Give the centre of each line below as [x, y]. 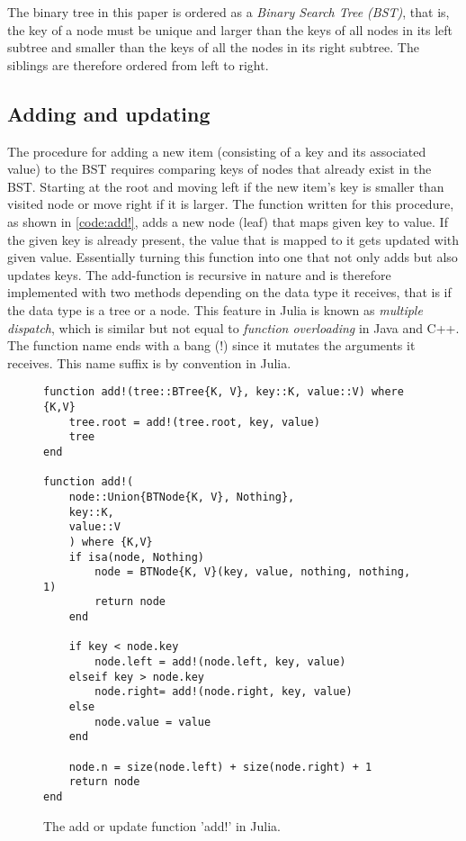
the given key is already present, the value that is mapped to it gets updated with [233, 239]
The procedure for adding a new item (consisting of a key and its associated [217, 151]
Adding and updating [109, 113]
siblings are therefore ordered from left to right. [138, 64]
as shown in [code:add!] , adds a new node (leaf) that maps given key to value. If [228, 221]
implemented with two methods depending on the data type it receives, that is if [229, 292]
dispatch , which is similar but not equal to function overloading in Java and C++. [233, 327]
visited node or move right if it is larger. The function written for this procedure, [231, 204]
